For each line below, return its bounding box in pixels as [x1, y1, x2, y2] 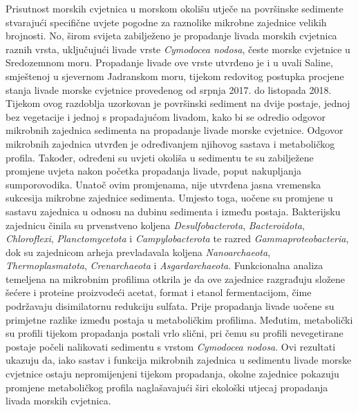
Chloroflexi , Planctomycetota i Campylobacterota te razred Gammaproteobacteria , [6, 231, 349, 246]
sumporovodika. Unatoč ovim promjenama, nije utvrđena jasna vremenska [6, 177, 321, 191]
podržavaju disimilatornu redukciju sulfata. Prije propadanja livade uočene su [6, 299, 335, 313]
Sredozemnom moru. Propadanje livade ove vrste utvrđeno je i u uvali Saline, [6, 55, 333, 70]
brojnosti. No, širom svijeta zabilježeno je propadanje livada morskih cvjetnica [6, 28, 337, 43]
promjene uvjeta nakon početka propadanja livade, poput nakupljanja [6, 164, 301, 178]
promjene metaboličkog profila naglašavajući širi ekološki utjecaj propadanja [6, 380, 328, 394]
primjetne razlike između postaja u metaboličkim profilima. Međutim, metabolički [6, 312, 353, 326]
